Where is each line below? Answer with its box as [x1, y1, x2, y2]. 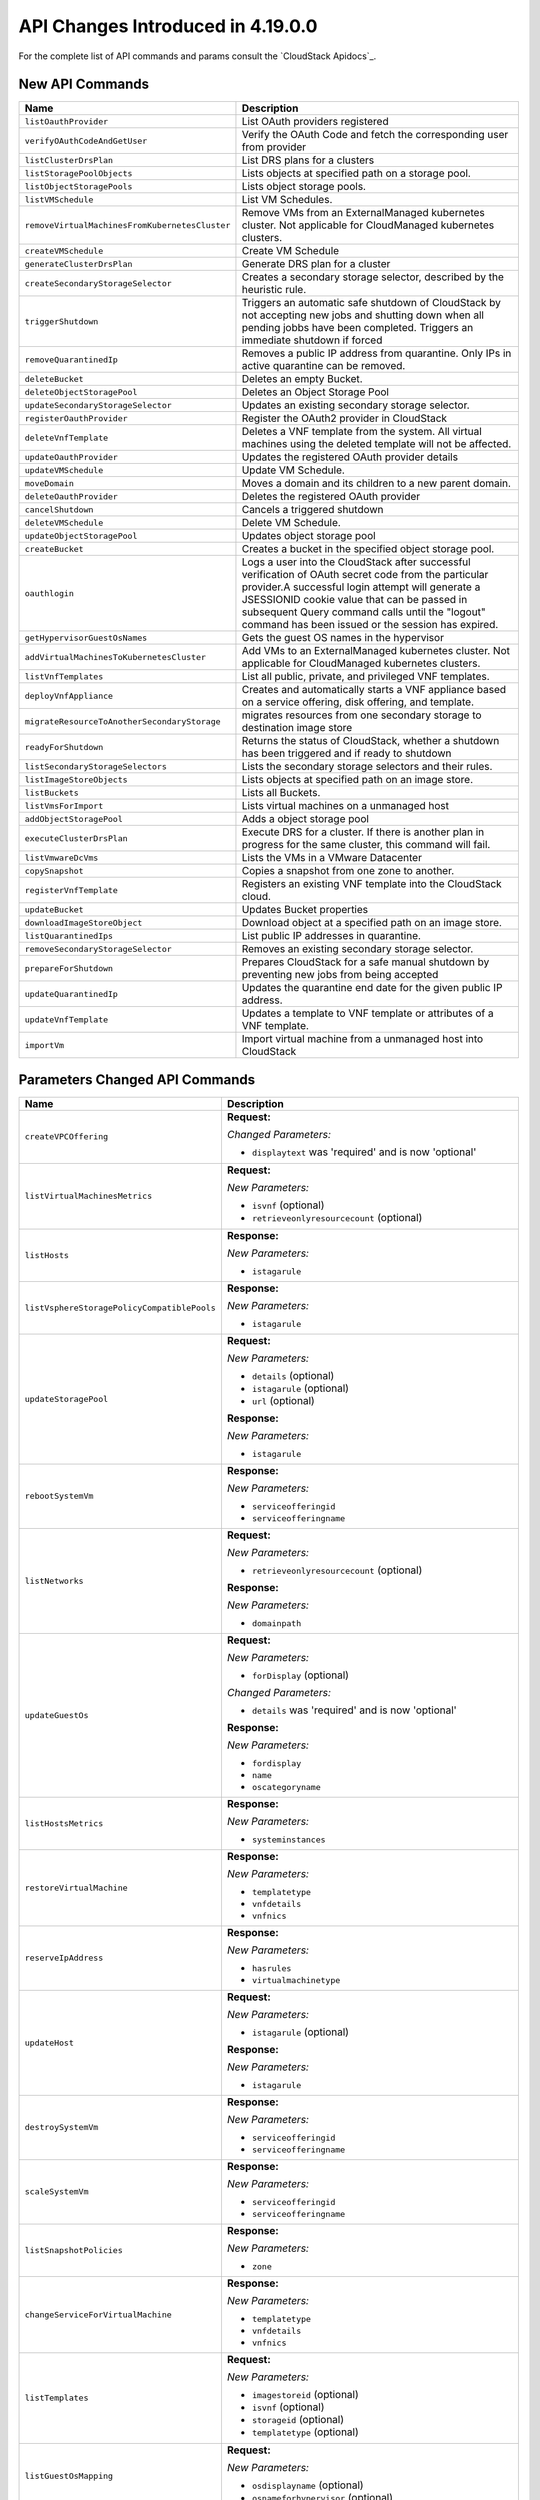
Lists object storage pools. [241, 180, 367, 194]
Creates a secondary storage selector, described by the [241, 270, 505, 284]
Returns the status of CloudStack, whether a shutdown [241, 734, 500, 748]
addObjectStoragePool [24, 813, 124, 824]
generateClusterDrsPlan [24, 258, 133, 269]
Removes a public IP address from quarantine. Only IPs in [241, 346, 512, 360]
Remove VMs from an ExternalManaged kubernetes [241, 206, 485, 220]
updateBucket [24, 904, 84, 915]
